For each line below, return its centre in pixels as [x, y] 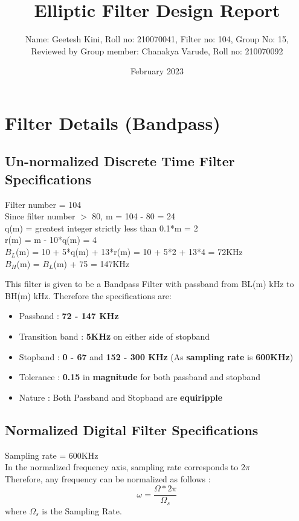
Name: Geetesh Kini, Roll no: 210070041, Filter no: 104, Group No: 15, [157, 39]
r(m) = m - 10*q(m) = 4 [51, 240]
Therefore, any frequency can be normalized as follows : [108, 478]
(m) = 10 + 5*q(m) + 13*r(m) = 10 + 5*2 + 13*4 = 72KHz [129, 252]
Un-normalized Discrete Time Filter [120, 161]
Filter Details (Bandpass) [113, 122]
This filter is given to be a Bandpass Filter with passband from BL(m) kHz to [149, 284]
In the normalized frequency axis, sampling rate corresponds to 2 [125, 467]
